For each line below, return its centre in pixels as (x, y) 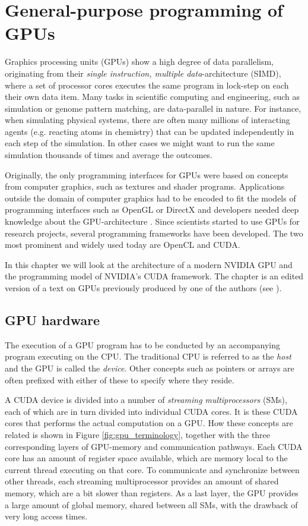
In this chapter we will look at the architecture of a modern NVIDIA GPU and (149, 264)
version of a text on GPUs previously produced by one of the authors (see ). (143, 288)
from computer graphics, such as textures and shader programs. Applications (145, 186)
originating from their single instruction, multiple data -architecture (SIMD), (143, 73)
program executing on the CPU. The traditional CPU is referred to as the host (148, 356)
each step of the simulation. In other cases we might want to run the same (140, 143)
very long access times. (46, 516)
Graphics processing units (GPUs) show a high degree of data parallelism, (139, 62)
